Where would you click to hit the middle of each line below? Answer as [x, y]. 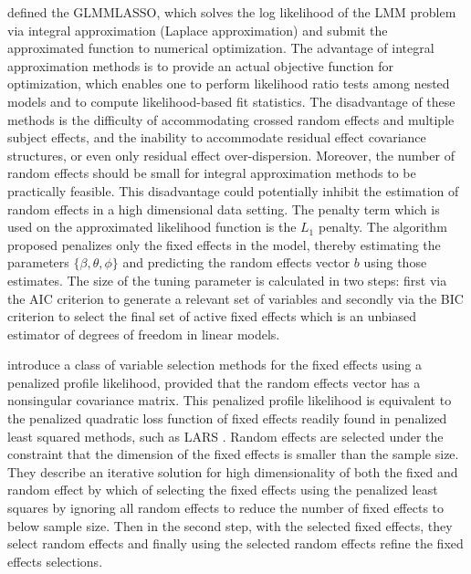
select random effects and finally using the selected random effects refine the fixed [235, 543]
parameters [38, 262]
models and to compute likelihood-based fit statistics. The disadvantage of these [231, 101]
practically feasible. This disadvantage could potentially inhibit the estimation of [233, 190]
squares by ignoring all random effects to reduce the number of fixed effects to [226, 508]
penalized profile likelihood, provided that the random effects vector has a [214, 382]
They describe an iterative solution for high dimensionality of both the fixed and [233, 471]
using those [395, 262]
